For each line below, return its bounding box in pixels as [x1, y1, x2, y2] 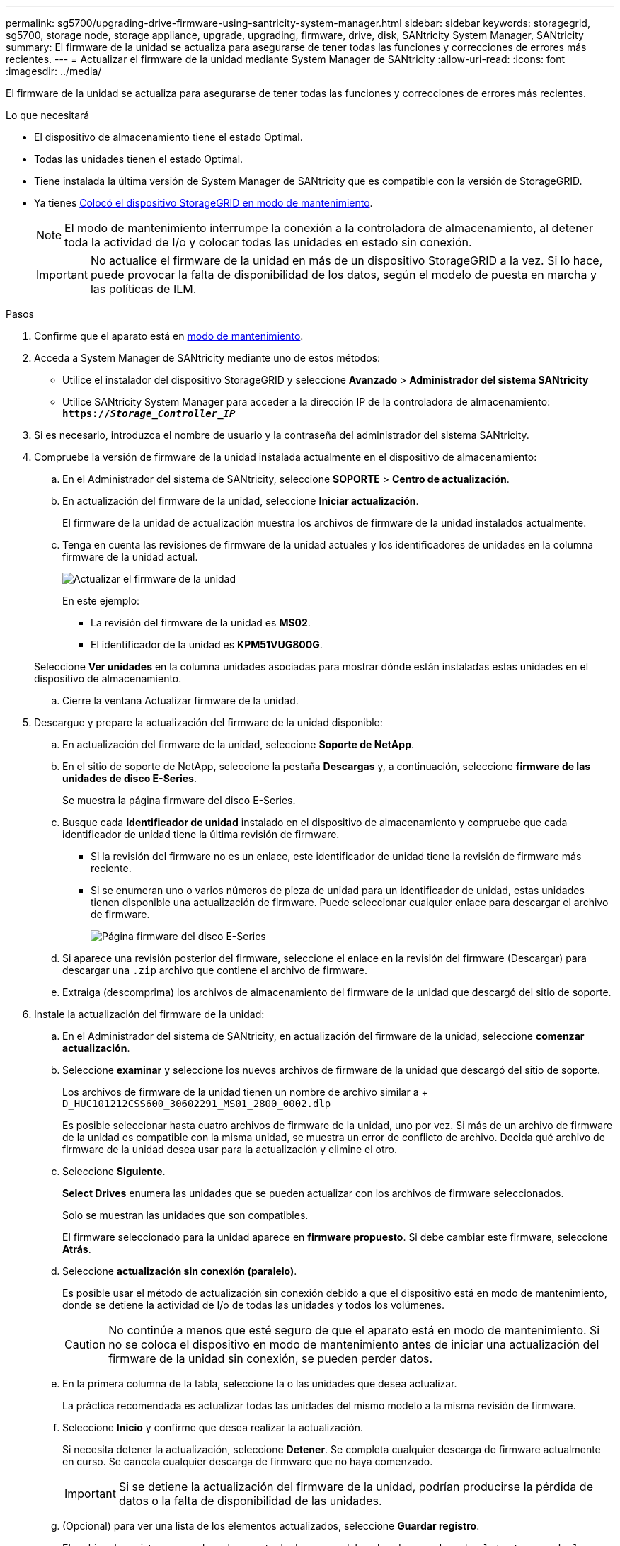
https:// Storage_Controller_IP [62, 408, 236, 419]
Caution [64, 1337, 106, 1351]
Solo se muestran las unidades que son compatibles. [62, 1209, 309, 1221]
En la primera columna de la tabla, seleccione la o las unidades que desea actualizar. [62, 1378, 457, 1390]
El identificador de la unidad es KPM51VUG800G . [91, 639, 323, 651]
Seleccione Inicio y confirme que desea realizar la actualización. [62, 1421, 363, 1433]
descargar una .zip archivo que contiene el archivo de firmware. [62, 964, 367, 976]
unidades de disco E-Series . [62, 772, 197, 784]
